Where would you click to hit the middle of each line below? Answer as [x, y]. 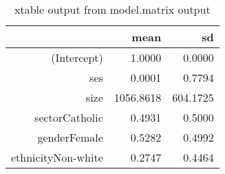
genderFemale [70, 137]
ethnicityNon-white [57, 157]
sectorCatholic [69, 117]
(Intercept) [77, 57]
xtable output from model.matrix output [112, 9]
